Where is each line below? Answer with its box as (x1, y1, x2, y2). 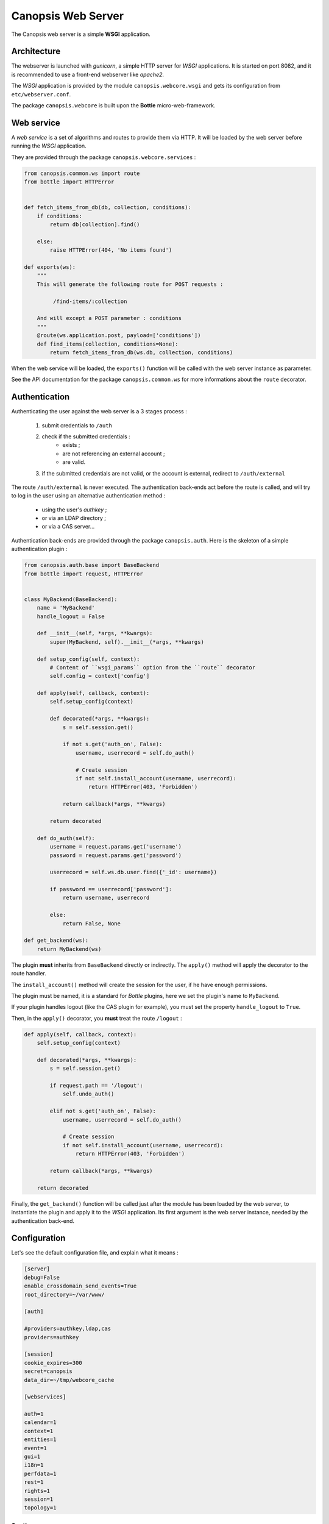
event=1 (24, 1445, 47, 1451)
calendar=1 (24, 1419, 57, 1426)
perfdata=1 (24, 1470, 57, 1477)
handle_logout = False (37, 613, 105, 620)
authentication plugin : (11, 546, 68, 553)
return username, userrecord (62, 894, 150, 902)
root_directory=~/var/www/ (24, 1291, 105, 1298)
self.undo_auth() (62, 1091, 115, 1097)
